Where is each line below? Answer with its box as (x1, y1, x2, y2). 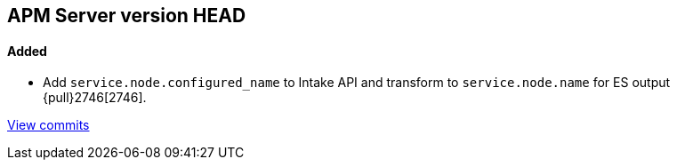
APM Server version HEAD (7, 4, 246, 27)
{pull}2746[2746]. (43, 90, 147, 106)
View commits (7, 117, 90, 133)
